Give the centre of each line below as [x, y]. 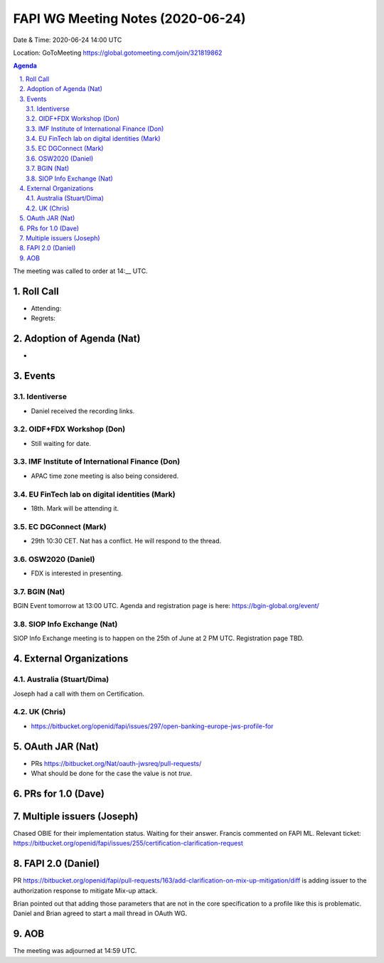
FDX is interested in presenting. [77, 573]
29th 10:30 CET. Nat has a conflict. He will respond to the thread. [126, 541]
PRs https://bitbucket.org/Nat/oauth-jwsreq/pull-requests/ [116, 763]
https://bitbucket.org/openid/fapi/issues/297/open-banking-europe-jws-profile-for [152, 726]
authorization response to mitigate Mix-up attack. [85, 890]
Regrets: [43, 318]
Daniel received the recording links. [83, 411]
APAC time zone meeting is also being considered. [105, 476]
